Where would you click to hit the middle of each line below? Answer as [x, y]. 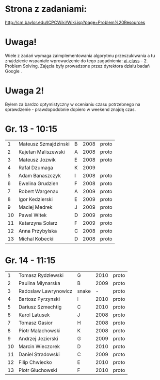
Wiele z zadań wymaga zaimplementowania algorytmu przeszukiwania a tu [80, 55]
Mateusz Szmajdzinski [44, 144]
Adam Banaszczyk [40, 175]
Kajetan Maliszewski [42, 152]
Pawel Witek [33, 215]
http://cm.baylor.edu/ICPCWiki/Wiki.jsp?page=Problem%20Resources [75, 22]
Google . [14, 71]
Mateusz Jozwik [37, 160]
